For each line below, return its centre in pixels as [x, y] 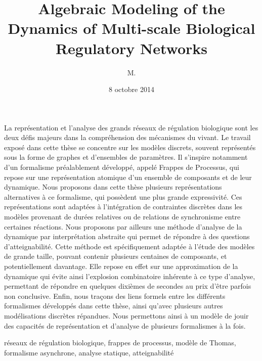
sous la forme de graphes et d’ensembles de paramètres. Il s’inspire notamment [126, 157]
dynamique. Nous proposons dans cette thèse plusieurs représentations [113, 187]
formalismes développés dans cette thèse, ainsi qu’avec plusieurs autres [114, 306]
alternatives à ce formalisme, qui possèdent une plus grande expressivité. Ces [123, 196]
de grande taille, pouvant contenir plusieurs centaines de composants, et [116, 256]
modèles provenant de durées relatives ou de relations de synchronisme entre [122, 217]
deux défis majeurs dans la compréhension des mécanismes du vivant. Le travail [127, 137]
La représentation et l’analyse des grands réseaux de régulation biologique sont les [131, 127]
